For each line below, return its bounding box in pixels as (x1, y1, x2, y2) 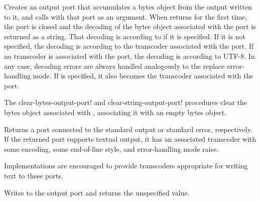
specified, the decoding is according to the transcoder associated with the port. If (4, 41, 254, 51)
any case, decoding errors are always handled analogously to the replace (4, 60, 225, 71)
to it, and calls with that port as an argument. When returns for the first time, (4, 11, 247, 22)
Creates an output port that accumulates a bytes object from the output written (4, 2, 252, 12)
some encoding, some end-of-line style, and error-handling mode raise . (4, 143, 219, 154)
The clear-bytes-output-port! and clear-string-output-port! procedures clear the (4, 97, 247, 108)
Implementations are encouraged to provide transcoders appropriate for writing (4, 160, 248, 171)
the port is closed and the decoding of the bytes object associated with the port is (4, 21, 256, 32)
